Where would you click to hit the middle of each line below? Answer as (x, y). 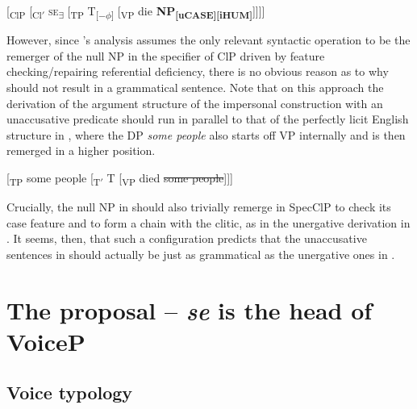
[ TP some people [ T (54, 178)
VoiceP (46, 341)
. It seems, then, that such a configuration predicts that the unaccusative (187, 238)
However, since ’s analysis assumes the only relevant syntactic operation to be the (208, 40)
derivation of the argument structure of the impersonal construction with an (195, 103)
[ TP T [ (83, 12)
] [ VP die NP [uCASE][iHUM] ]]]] (188, 12)
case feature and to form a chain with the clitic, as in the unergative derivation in (208, 222)
